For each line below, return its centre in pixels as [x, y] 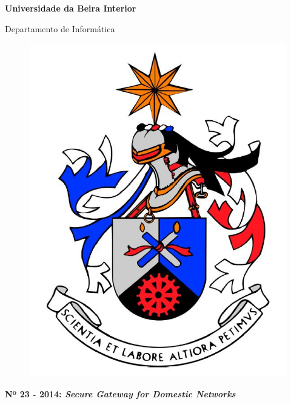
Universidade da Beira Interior [71, 8]
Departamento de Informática [60, 28]
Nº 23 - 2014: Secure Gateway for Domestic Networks [120, 393]
